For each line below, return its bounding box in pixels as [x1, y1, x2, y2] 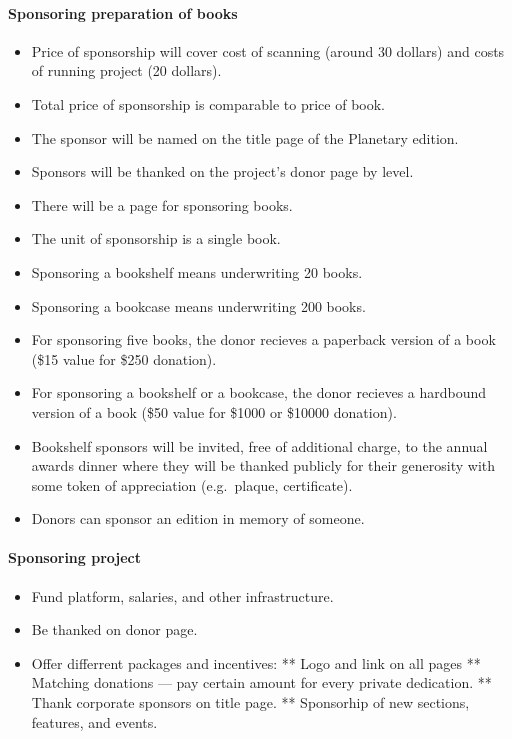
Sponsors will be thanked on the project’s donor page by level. [31, 161, 414, 182]
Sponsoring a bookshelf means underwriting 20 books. [31, 261, 363, 282]
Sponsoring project [8, 547, 141, 568]
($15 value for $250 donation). [31, 348, 217, 369]
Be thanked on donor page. [31, 619, 198, 640]
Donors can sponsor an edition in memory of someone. [31, 508, 365, 529]
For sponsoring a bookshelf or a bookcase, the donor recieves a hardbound [31, 382, 487, 403]
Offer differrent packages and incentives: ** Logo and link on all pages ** [31, 652, 481, 673]
